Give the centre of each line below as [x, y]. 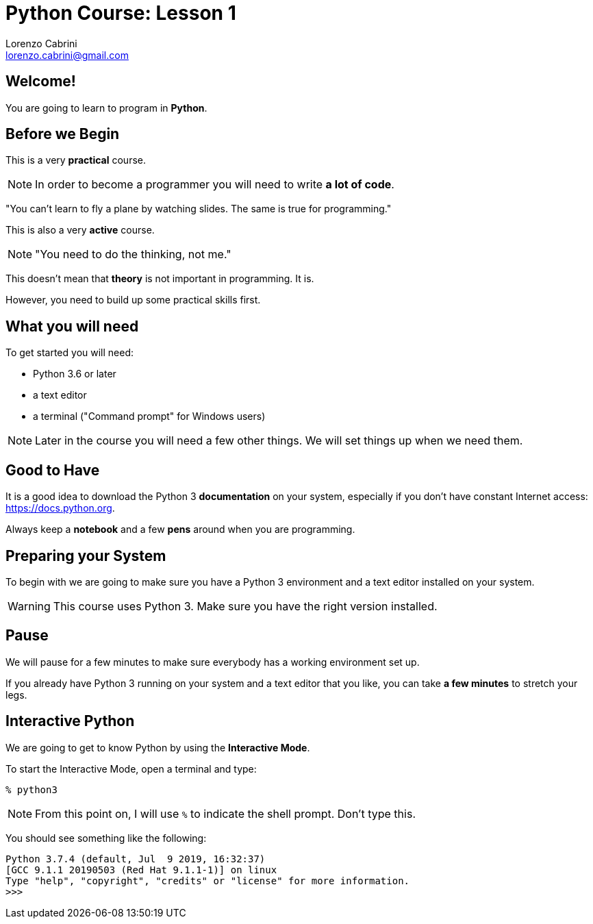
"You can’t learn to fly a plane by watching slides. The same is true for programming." [199, 209]
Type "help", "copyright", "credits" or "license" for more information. [208, 881]
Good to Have [53, 470]
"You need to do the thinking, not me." [133, 254]
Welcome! [41, 82]
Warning [29, 606]
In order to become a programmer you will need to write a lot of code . [215, 185]
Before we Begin [63, 134]
